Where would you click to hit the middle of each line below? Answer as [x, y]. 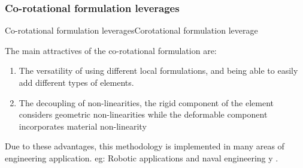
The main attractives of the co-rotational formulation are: [111, 50]
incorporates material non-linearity [83, 126]
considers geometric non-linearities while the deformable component [143, 114]
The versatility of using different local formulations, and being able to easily [158, 70]
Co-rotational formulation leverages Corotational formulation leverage [131, 30]
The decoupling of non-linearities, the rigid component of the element [146, 102]
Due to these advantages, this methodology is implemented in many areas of [145, 146]
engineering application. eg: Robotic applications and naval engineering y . [142, 157]
